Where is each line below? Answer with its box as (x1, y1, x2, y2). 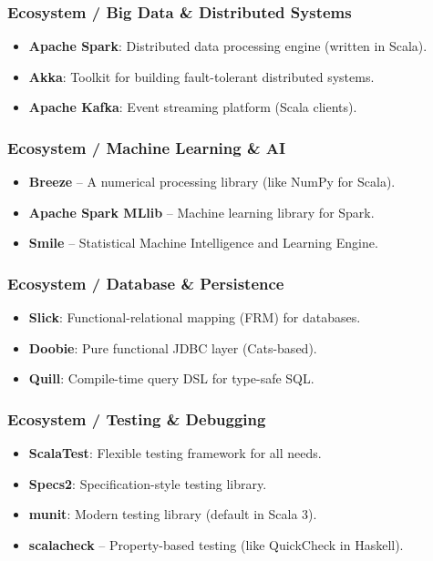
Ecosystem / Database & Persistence (7, 271, 284, 294)
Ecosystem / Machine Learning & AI (7, 136, 286, 158)
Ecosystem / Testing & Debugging (7, 407, 266, 430)
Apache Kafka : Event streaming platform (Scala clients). (28, 97, 357, 117)
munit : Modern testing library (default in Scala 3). (28, 505, 317, 524)
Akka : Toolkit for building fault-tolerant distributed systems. (28, 66, 375, 86)
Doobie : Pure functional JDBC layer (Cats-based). (28, 338, 317, 357)
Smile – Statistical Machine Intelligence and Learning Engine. (28, 233, 378, 252)
